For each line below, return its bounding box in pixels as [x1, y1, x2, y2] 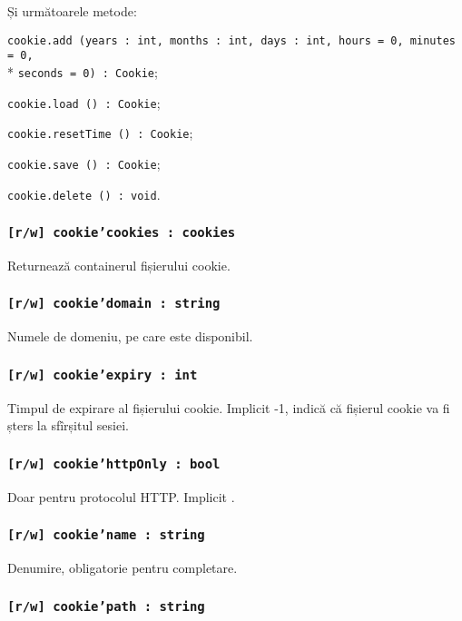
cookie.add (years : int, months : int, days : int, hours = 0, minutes [7, 34, 456, 47]
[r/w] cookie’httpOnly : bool [7, 456, 221, 471]
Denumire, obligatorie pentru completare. [7, 558, 238, 577]
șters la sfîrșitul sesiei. [7, 416, 129, 435]
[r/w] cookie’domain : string [7, 296, 221, 311]
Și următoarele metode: [7, 2, 137, 20]
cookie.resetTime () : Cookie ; [7, 123, 193, 143]
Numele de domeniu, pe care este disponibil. [7, 327, 253, 346]
